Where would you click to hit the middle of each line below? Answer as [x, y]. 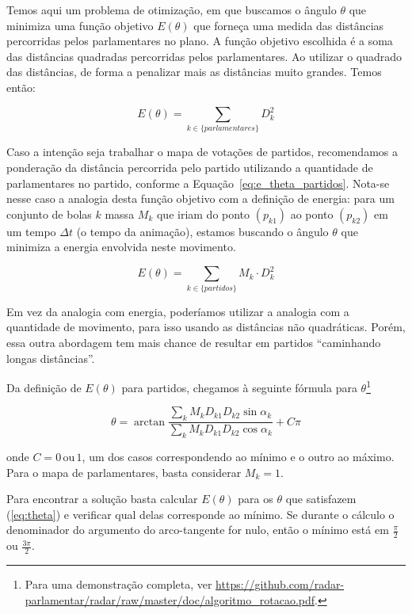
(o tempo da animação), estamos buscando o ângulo [202, 231]
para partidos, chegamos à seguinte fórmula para [239, 387]
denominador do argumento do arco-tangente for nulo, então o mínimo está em [198, 530]
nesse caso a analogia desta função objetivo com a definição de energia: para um [200, 198]
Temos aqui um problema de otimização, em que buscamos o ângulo [172, 10]
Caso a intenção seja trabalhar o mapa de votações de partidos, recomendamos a [202, 152]
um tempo [31, 231]
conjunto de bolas [49, 214]
